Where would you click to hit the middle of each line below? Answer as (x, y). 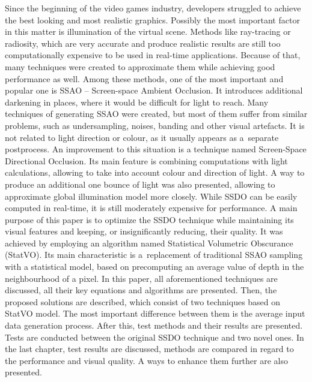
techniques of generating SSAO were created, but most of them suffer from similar (156, 114)
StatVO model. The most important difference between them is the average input (155, 313)
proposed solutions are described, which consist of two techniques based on (143, 301)
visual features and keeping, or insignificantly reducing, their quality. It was (144, 231)
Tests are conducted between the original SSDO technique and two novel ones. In (154, 337)
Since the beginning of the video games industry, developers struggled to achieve (153, 8)
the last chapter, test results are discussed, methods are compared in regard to (149, 349)
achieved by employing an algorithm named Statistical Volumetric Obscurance (149, 243)
